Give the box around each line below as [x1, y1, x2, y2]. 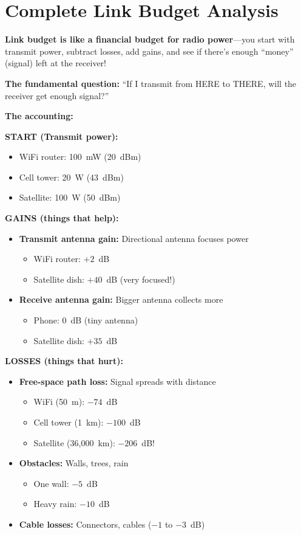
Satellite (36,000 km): [33, 436, 115, 449]
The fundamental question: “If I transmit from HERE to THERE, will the [5, 77, 297, 89]
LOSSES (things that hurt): [5, 354, 123, 367]
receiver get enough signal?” [5, 89, 109, 102]
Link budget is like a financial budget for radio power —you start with [5, 33, 295, 46]
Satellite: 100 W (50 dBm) [19, 191, 121, 204]
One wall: [33, 477, 69, 489]
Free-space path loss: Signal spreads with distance [19, 374, 216, 387]
